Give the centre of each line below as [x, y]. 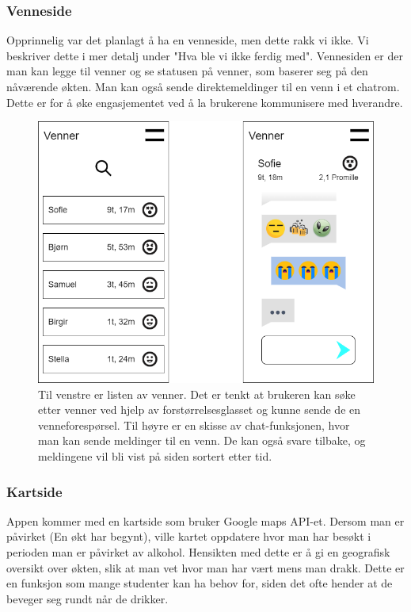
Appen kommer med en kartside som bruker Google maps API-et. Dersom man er [205, 520]
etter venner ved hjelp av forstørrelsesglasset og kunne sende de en [200, 409]
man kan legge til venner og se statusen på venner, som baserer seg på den [187, 71]
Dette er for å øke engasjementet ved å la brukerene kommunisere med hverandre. [205, 102]
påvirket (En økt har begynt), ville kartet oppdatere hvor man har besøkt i [189, 536]
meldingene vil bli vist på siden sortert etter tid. [155, 456]
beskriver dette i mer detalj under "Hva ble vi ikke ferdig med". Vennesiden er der [205, 55]
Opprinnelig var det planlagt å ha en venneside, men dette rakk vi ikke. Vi [188, 40]
